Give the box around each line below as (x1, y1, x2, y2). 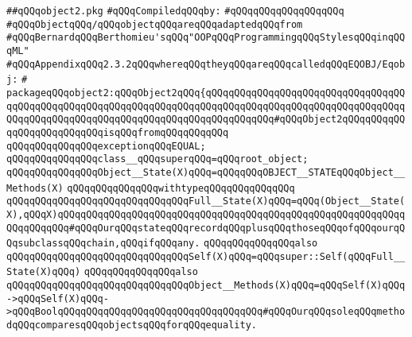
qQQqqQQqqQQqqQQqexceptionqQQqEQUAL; (6, 140, 206, 152)
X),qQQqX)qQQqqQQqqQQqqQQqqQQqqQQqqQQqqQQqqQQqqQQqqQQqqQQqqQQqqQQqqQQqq (6, 208, 406, 220)
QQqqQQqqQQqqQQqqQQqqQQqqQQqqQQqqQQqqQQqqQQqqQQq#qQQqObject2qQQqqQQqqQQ (6, 114, 406, 126)
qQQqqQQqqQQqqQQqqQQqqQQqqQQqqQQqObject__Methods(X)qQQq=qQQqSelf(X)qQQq (6, 280, 406, 292)
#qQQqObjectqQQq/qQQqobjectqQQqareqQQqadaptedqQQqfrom (6, 18, 303, 30)
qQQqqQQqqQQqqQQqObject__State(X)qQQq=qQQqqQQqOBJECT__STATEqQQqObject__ (6, 166, 406, 178)
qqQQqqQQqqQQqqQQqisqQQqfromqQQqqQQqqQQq (6, 126, 229, 138)
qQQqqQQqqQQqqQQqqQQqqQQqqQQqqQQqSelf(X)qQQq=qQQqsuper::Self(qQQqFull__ (6, 250, 406, 262)
